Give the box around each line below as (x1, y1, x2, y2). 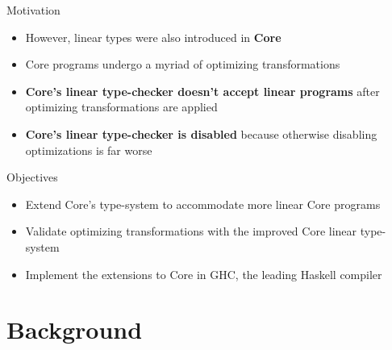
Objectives (6, 169, 58, 185)
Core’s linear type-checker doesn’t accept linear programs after (25, 82, 380, 99)
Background (6, 313, 143, 346)
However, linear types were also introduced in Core (25, 28, 281, 45)
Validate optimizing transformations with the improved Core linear (25, 223, 357, 240)
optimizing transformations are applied (25, 98, 218, 115)
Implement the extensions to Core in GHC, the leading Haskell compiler (25, 265, 382, 282)
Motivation (6, 2, 60, 18)
